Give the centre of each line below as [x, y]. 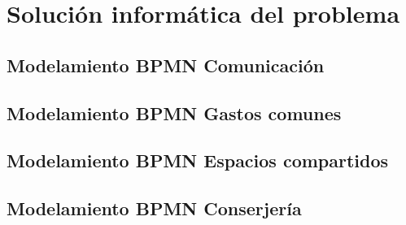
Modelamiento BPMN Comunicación [166, 65]
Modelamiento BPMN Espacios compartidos [198, 160]
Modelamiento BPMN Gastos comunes [174, 112]
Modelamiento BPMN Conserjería [154, 208]
